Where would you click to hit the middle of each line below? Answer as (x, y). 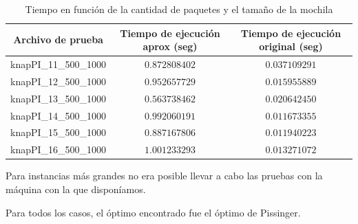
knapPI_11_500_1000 (59, 64)
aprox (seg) (170, 46)
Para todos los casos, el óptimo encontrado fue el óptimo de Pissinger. (153, 212)
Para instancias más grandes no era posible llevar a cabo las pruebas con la (164, 176)
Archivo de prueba (58, 40)
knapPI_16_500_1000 (59, 149)
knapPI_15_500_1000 (59, 132)
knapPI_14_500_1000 (59, 115)
